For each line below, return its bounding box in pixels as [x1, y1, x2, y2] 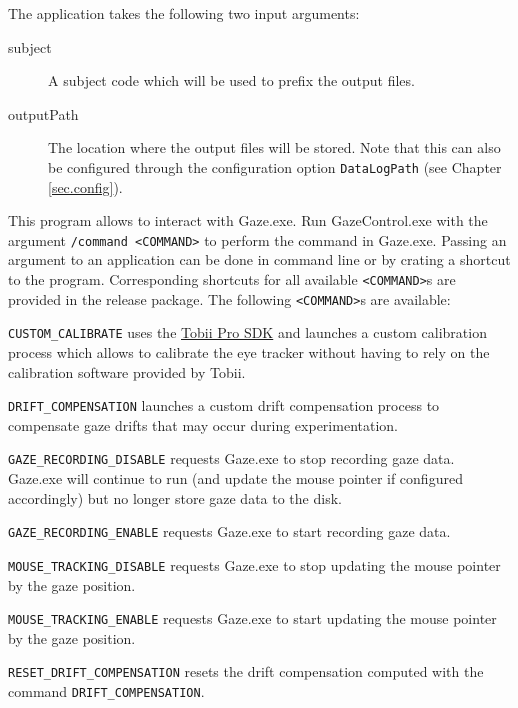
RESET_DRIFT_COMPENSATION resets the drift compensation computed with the [8, 661, 484, 682]
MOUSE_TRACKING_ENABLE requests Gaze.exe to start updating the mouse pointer [8, 608, 497, 629]
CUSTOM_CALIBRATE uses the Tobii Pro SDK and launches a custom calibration [8, 322, 487, 343]
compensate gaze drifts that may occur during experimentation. [8, 414, 398, 435]
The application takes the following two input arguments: [8, 3, 360, 23]
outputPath [8, 103, 79, 124]
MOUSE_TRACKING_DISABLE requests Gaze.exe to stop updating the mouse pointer [8, 554, 501, 575]
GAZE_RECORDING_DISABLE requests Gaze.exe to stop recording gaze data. [8, 448, 455, 469]
